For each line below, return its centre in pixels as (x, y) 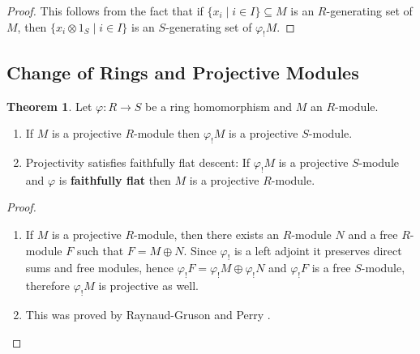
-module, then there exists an (207, 234)
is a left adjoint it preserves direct (318, 250)
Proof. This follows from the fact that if (105, 11)
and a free (373, 234)
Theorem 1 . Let (49, 106)
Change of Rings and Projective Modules (183, 72)
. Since (200, 250)
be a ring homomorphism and (219, 106)
